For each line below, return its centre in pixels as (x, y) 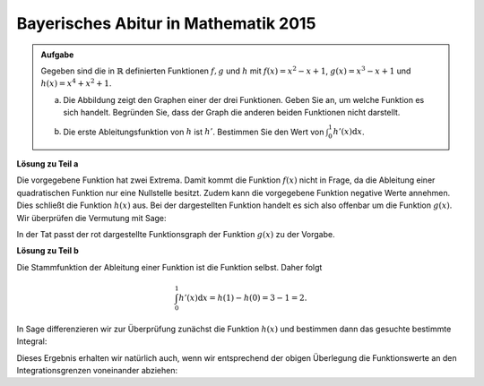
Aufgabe (57, 55)
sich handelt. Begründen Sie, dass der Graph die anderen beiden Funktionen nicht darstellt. (232, 113)
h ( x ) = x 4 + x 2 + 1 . (76, 83)
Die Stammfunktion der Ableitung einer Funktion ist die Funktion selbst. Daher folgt (169, 267)
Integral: (32, 341)
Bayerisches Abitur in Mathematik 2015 (166, 23)
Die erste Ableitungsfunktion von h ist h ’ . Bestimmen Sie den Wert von (194, 132)
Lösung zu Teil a (48, 164)
